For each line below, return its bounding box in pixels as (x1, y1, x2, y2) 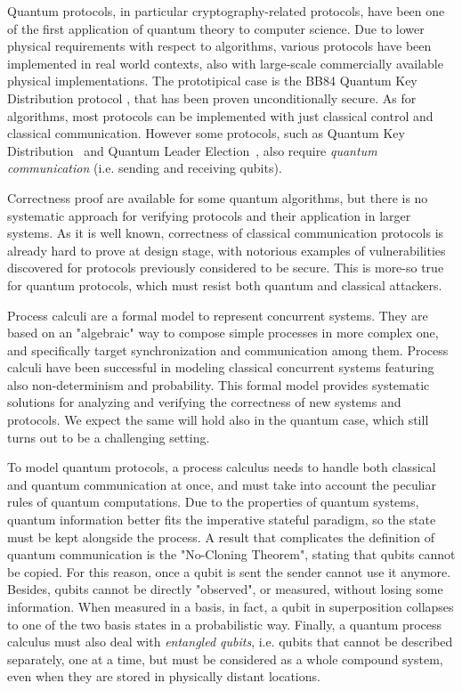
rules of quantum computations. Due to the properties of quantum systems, (7, 492, 419, 511)
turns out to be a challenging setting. (7, 427, 210, 446)
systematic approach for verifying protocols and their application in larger (7, 206, 411, 224)
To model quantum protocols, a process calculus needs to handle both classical (7, 458, 436, 476)
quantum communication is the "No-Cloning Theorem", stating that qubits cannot (7, 545, 456, 564)
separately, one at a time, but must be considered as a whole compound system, (7, 649, 443, 668)
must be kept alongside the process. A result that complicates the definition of (7, 527, 435, 546)
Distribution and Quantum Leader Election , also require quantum (7, 141, 377, 159)
